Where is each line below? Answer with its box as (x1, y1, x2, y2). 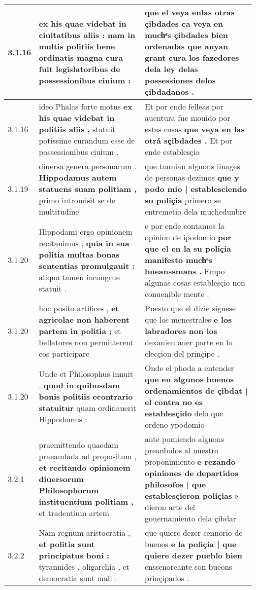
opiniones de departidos (144, 467, 239, 479)
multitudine (39, 206, 79, 217)
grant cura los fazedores (144, 52, 239, 63)
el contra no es (144, 396, 203, 407)
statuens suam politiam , (39, 183, 137, 194)
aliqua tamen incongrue (39, 271, 120, 283)
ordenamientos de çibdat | (144, 385, 248, 396)
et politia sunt (39, 538, 95, 550)
